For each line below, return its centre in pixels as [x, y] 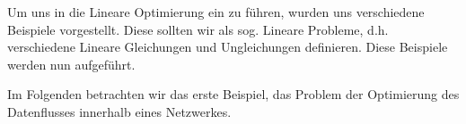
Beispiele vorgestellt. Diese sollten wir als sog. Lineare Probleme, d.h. [198, 29]
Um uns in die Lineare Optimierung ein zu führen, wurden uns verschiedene [216, 12]
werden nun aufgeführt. [71, 64]
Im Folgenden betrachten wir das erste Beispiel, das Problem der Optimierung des [233, 94]
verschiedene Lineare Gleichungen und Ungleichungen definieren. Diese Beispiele [228, 47]
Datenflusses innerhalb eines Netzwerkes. [119, 111]
